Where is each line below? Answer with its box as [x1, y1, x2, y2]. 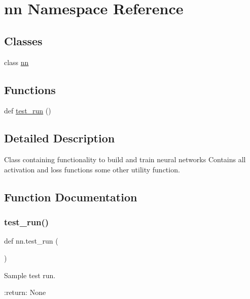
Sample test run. [4, 270, 56, 280]
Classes [4, 33, 43, 48]
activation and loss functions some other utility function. [4, 164, 180, 174]
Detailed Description [4, 130, 115, 146]
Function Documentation [4, 189, 137, 204]
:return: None [4, 287, 46, 297]
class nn [4, 56, 29, 67]
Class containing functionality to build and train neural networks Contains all [4, 154, 246, 165]
